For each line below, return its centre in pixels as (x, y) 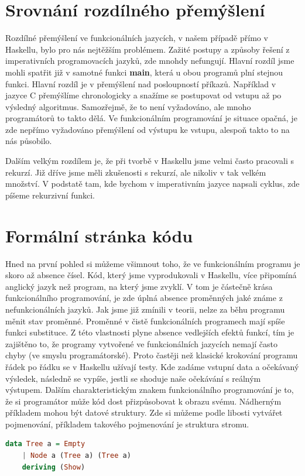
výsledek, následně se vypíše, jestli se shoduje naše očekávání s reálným (133, 378)
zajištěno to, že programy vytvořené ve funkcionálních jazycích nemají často (141, 343)
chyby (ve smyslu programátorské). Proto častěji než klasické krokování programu (152, 355)
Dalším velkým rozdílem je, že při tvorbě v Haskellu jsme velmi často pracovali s (150, 161)
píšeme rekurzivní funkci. (50, 195)
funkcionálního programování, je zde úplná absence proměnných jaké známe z (144, 298)
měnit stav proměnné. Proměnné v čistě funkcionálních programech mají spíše (145, 321)
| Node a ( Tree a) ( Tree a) (76, 456)
